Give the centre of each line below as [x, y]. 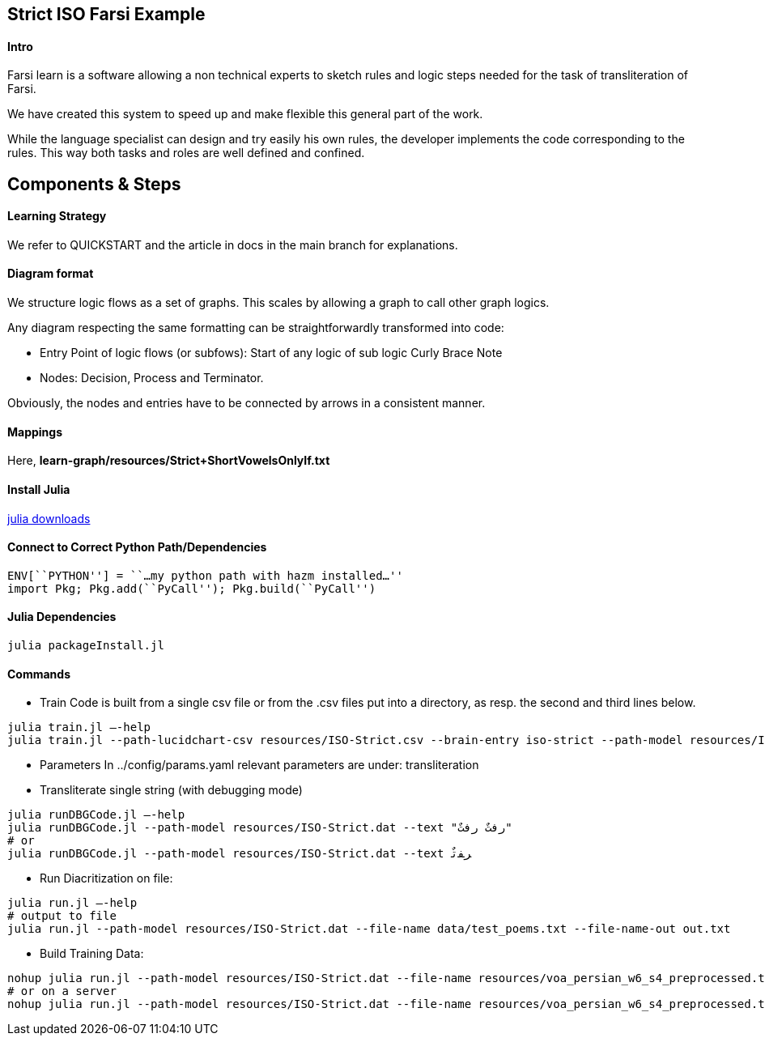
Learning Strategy [57, 216]
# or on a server [62, 991]
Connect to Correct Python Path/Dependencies [137, 547]
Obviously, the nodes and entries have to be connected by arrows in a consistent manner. [246, 403]
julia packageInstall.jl [86, 645]
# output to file [62, 916]
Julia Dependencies [62, 617]
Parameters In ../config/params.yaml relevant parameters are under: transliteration [259, 765]
